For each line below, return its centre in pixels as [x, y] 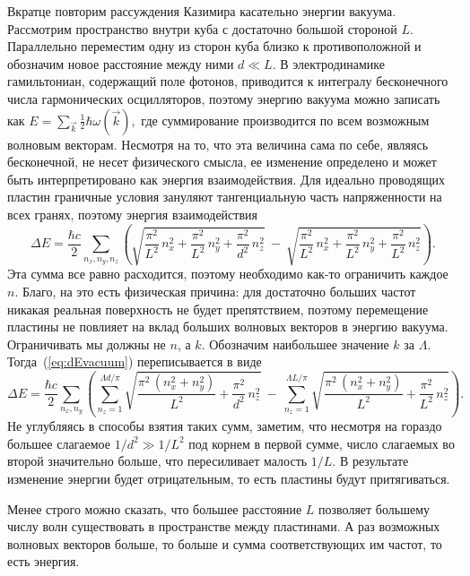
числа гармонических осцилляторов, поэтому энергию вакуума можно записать [224, 98]
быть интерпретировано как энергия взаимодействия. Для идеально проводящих [226, 179]
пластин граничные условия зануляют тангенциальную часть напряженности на [225, 197]
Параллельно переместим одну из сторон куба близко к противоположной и [214, 46]
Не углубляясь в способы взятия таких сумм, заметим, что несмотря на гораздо [225, 426]
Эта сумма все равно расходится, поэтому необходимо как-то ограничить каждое [228, 274]
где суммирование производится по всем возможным [285, 120]
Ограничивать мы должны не [87, 344]
